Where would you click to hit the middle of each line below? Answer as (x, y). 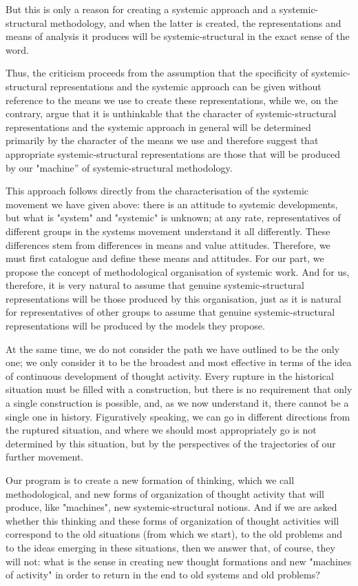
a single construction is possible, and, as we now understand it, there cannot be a (177, 403)
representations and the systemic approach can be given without (186, 86)
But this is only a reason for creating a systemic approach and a (141, 9)
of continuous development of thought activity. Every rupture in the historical (170, 375)
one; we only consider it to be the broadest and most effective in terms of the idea (179, 362)
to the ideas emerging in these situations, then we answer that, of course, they (170, 547)
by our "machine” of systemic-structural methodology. (119, 167)
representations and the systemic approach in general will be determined (158, 127)
